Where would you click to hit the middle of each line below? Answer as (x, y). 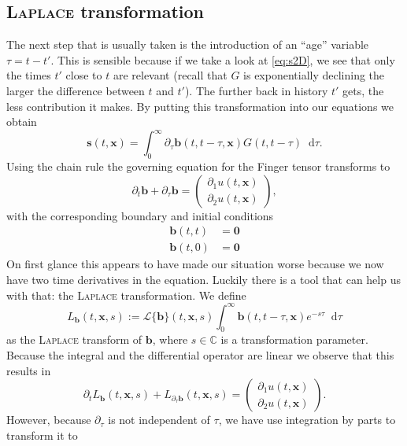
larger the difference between (76, 90)
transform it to (42, 435)
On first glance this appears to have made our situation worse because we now (195, 264)
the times (29, 75)
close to (84, 75)
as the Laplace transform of (74, 339)
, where (170, 339)
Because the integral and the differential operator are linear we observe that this (200, 354)
